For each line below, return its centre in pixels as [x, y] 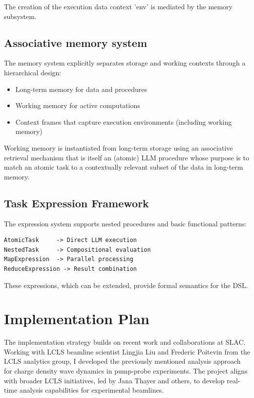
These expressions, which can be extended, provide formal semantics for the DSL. [126, 285]
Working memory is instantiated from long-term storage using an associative [118, 147]
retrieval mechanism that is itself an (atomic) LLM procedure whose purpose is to [127, 157]
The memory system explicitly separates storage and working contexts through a [125, 63]
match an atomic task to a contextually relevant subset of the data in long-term [124, 167]
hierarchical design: [33, 72]
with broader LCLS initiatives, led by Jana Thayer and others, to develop [114, 380]
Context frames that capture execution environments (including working [124, 122]
